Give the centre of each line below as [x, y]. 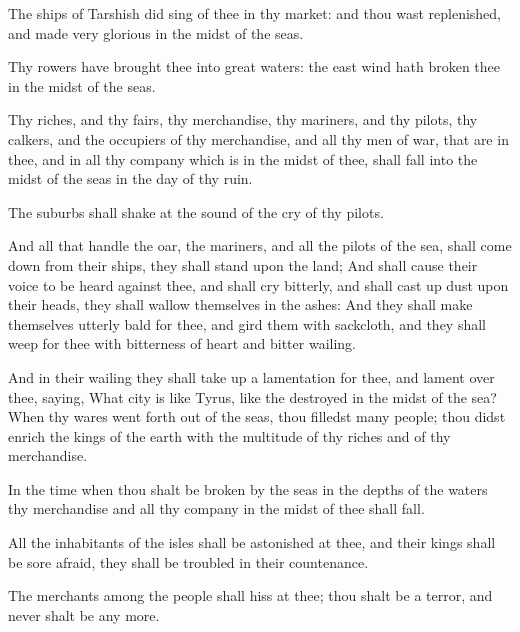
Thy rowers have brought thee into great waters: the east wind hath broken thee [254, 66]
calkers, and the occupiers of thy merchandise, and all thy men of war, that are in [258, 138]
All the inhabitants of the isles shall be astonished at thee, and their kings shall [252, 542]
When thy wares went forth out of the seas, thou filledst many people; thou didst [257, 416]
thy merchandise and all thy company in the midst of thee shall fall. [216, 508]
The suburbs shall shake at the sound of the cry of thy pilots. [196, 211]
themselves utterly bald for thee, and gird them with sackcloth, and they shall [247, 323]
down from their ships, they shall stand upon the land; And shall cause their [243, 264]
